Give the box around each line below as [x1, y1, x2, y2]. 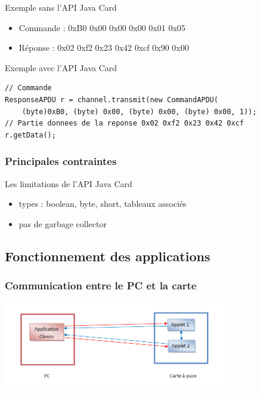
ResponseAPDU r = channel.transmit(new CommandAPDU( [5, 95, 218, 104]
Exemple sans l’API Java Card [5, 1, 117, 13]
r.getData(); [5, 130, 56, 139]
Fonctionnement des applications [5, 246, 211, 265]
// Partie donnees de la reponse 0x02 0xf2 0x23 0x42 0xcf [5, 119, 244, 128]
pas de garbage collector [18, 217, 107, 230]
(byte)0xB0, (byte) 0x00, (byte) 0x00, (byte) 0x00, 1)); [21, 107, 257, 116]
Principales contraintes [5, 154, 117, 169]
